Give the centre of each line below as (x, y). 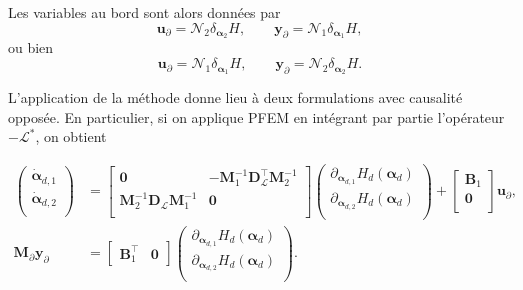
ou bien (31, 47)
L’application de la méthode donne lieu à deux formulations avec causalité (235, 96)
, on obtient (71, 136)
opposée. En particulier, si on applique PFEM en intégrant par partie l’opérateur (256, 116)
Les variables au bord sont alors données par (144, 12)
